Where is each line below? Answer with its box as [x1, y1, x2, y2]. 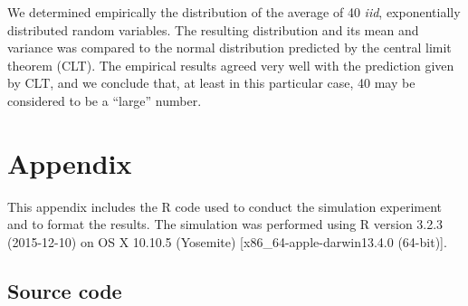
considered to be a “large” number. [7, 91, 202, 110]
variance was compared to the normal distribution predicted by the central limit [7, 38, 452, 57]
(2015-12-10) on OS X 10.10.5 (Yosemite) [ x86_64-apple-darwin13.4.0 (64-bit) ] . [7, 232, 447, 251]
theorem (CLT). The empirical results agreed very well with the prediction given [7, 55, 454, 74]
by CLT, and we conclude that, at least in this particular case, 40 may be [7, 73, 415, 92]
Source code [7, 276, 122, 304]
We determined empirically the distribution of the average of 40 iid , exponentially [7, 3, 461, 21]
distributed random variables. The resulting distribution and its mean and [7, 20, 419, 39]
